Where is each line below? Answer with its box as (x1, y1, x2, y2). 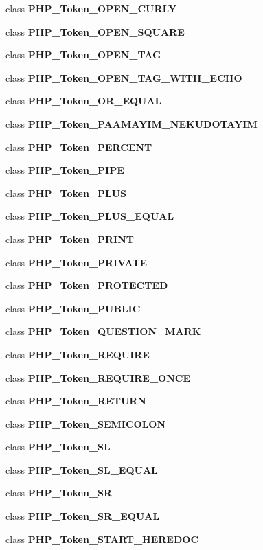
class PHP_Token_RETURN (5, 393, 146, 408)
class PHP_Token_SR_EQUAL (5, 509, 160, 523)
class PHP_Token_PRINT (5, 231, 135, 246)
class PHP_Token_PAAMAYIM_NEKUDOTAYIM (5, 116, 258, 130)
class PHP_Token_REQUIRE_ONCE (5, 370, 191, 385)
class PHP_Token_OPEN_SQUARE (5, 24, 185, 38)
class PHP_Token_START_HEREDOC (5, 531, 199, 546)
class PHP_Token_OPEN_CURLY (5, 1, 177, 15)
